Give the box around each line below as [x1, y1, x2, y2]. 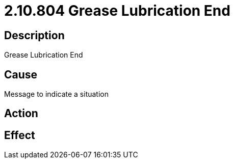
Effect [4, 128, 35, 142]
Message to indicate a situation [4, 90, 109, 99]
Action [4, 107, 38, 120]
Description [4, 29, 65, 42]
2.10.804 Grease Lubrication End [4, 2, 230, 19]
